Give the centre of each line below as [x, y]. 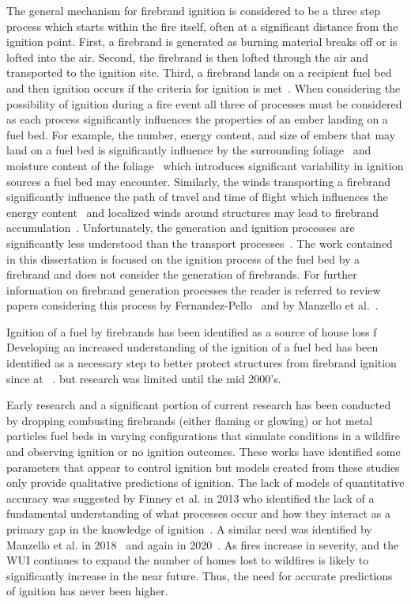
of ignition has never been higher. [87, 591]
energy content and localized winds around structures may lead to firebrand [193, 212]
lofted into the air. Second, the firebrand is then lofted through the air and [188, 57]
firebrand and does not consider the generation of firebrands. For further [182, 274]
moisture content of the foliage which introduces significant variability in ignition [205, 165]
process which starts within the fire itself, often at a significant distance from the [202, 26]
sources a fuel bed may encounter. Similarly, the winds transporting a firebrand [198, 181]
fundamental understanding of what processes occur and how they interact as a [198, 513]
